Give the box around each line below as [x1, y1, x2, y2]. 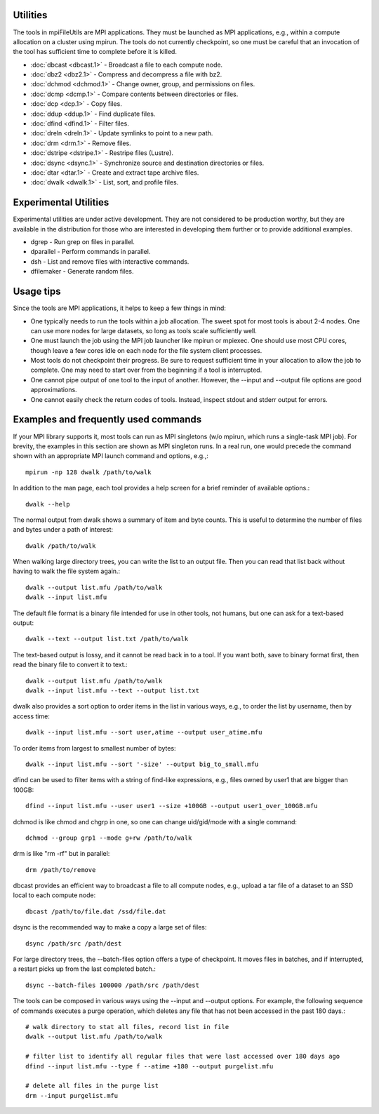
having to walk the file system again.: [13, 567, 121, 575]
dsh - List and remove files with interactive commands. [30, 257, 189, 266]
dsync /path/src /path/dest [25, 939, 122, 947]
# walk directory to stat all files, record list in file [25, 1023, 230, 1031]
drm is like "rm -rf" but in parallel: [13, 850, 110, 858]
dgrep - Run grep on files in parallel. [30, 238, 135, 246]
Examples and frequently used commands [13, 414, 202, 426]
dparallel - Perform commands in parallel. [30, 248, 151, 256]
